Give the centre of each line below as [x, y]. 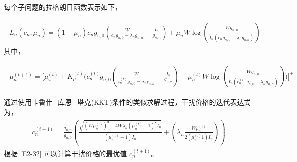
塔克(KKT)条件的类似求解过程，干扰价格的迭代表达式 [164, 102]
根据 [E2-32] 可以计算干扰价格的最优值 [66, 153]
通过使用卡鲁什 [28, 102]
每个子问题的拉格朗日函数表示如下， [63, 7]
